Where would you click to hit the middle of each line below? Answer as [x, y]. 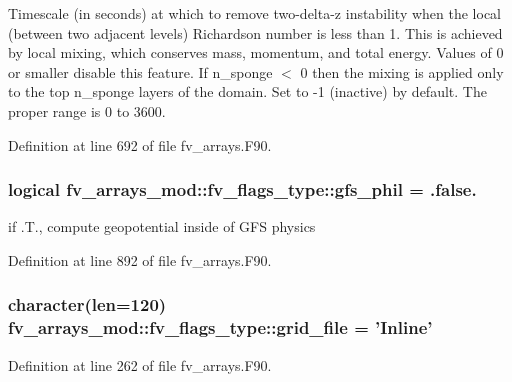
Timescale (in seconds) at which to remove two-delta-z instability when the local [254, 13]
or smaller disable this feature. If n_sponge [140, 71]
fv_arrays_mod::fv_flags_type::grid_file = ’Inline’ [220, 327]
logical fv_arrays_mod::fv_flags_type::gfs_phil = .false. [242, 189]
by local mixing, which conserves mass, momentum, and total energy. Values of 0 [256, 52]
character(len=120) [87, 304]
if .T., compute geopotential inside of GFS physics [162, 226]
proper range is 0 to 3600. [87, 110]
